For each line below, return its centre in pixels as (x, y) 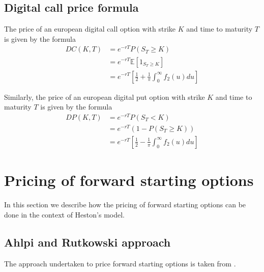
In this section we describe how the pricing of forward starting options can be (125, 205)
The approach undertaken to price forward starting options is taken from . (120, 263)
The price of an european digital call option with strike (90, 29)
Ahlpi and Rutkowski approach (87, 242)
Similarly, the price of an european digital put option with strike (105, 97)
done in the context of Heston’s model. (64, 214)
